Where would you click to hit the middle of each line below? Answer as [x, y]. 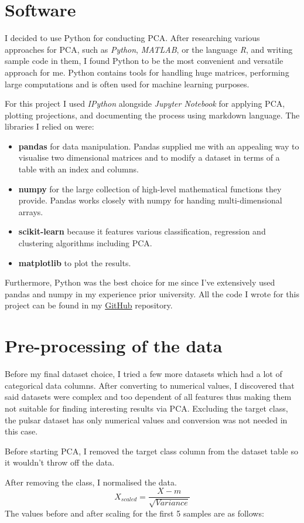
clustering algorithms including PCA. [85, 243]
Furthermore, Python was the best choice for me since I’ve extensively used [140, 282]
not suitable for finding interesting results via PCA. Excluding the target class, [146, 408]
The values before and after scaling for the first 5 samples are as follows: [134, 513]
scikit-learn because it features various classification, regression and [142, 231]
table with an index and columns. [78, 169]
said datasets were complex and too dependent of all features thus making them [148, 397]
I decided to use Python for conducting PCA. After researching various [132, 38]
